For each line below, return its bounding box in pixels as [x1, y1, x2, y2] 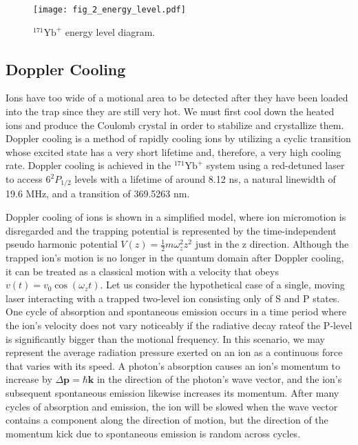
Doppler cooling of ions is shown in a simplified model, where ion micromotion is [6, 210, 346, 224]
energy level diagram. [65, 24, 156, 39]
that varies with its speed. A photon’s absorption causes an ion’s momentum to [6, 358, 341, 373]
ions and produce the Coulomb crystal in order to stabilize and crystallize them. [6, 117, 344, 132]
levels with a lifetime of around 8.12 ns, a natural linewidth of [74, 172, 336, 186]
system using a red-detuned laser [206, 158, 345, 172]
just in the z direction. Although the [195, 237, 349, 251]
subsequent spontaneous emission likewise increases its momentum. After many [6, 386, 339, 400]
